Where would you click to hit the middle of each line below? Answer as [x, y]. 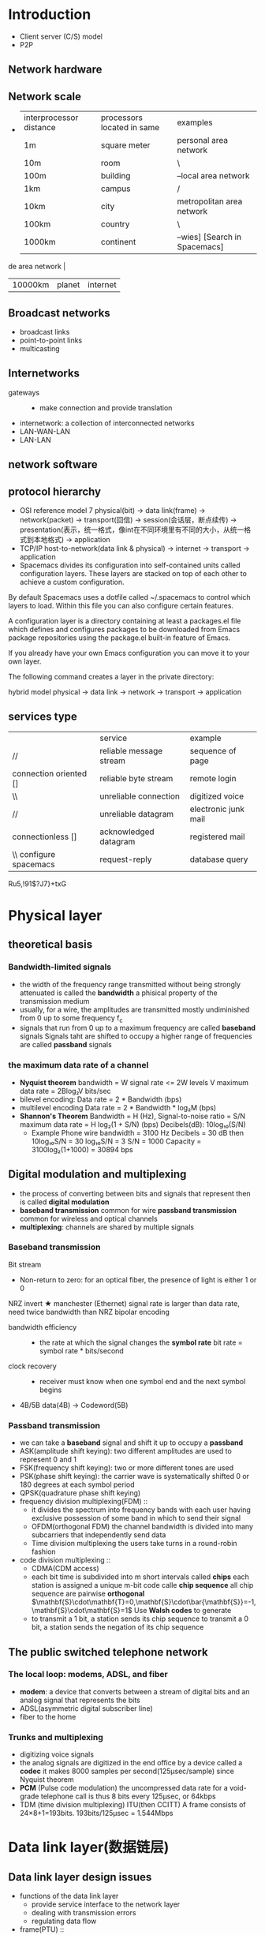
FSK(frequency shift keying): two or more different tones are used [127, 1468]
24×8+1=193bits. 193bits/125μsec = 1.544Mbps [96, 1813]
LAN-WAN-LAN [45, 431]
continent [118, 242]
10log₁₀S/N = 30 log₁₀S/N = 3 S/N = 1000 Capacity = [116, 1141]
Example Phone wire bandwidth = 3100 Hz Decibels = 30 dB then [138, 1132]
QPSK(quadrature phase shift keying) [80, 1493]
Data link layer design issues [80, 1877]
